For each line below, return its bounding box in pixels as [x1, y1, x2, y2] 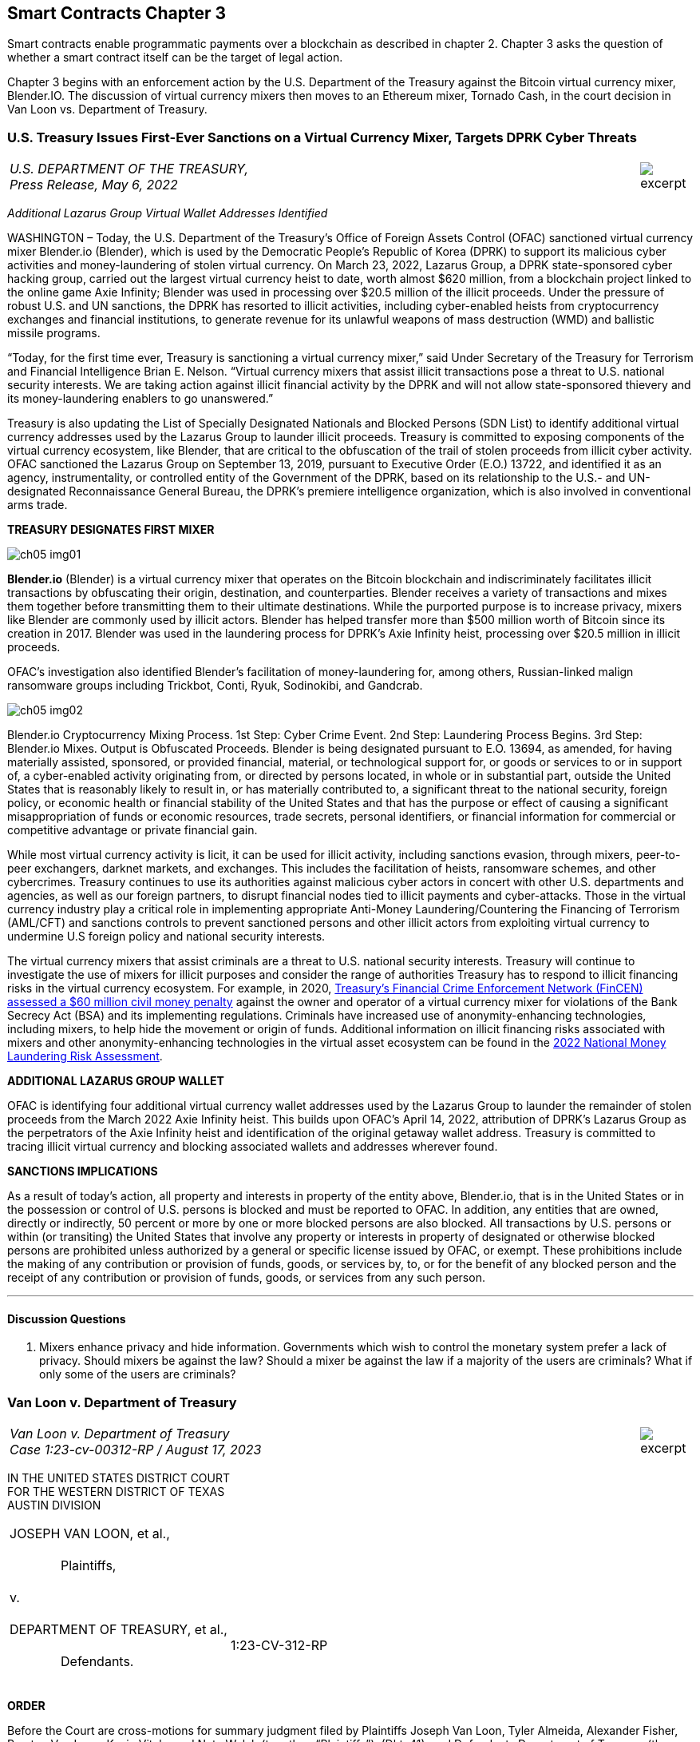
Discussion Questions [7, 1311, 126, 1326]
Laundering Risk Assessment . [7, 1049, 163, 1064]
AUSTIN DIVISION [7, 1498, 101, 1513]
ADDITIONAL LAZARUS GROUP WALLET [7, 1074, 224, 1088]
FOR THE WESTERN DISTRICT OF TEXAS [7, 1485, 225, 1499]
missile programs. [7, 326, 101, 340]
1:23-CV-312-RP [230, 1637, 328, 1654]
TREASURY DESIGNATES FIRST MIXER [7, 523, 215, 537]
